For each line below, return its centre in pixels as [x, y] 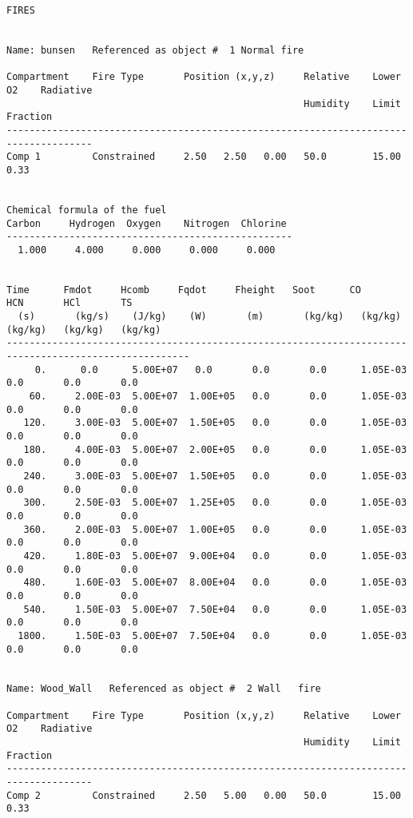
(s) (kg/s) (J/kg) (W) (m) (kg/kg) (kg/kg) [209, 317]
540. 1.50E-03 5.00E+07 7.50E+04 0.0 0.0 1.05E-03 [215, 609]
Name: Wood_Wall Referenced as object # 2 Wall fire [164, 689]
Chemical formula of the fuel [87, 210]
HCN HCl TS [69, 303]
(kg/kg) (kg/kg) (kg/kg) [84, 330]
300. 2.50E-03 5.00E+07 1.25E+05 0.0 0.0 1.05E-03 [215, 503]
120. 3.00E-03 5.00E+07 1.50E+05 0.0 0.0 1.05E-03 [215, 423]
